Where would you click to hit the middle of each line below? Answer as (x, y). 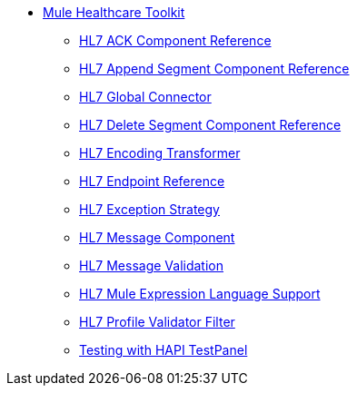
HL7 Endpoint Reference (152, 181)
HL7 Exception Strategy (149, 209)
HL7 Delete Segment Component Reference (210, 125)
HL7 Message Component (157, 237)
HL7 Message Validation (151, 265)
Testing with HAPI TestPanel (164, 350)
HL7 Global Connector (145, 97)
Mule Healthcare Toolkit (114, 12)
